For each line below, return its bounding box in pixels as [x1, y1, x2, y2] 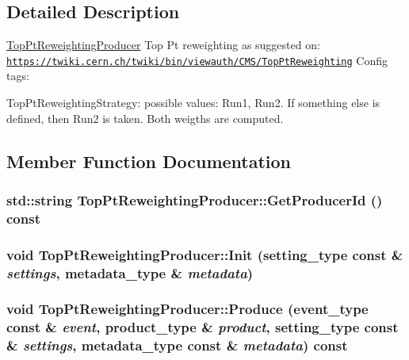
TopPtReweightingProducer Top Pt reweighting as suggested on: [6, 36, 320, 53]
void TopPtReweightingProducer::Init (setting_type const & [6, 244, 403, 264]
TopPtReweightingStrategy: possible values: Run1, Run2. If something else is [6, 94, 380, 111]
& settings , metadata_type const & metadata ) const [6, 335, 348, 355]
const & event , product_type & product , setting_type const [6, 317, 399, 337]
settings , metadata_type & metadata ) [6, 262, 254, 282]
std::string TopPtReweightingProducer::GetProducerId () [6, 190, 383, 209]
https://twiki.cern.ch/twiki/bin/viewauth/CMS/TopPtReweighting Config [6, 52, 388, 68]
